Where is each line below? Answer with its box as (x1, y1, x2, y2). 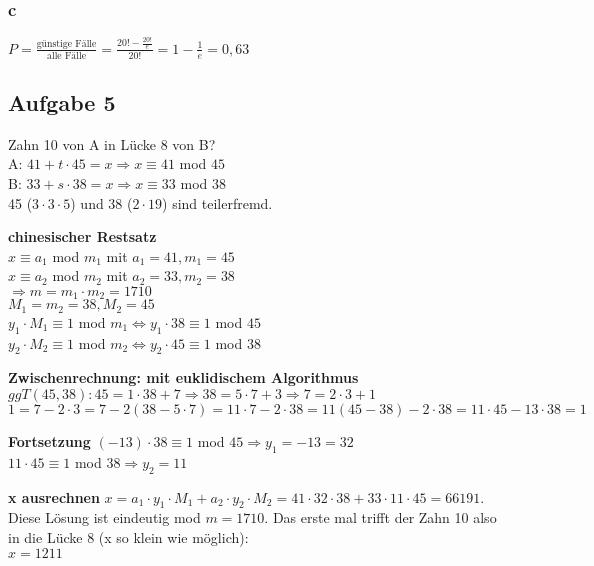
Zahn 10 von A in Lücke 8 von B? (8, 133, 216, 154)
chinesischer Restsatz (8, 226, 157, 247)
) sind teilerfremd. (162, 192, 273, 213)
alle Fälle (47, 50, 87, 61)
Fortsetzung (8, 431, 91, 452)
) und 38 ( (70, 192, 133, 213)
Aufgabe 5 (8, 86, 116, 117)
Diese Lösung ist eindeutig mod (8, 507, 201, 528)
